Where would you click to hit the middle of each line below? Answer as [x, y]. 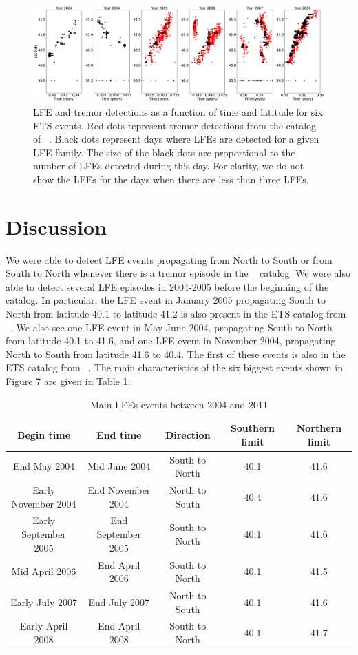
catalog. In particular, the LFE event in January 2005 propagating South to [166, 300]
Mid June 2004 [119, 466]
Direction [188, 434]
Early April [44, 626]
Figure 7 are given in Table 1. [68, 381]
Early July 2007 [44, 602]
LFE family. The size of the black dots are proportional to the [164, 152]
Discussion [56, 226]
